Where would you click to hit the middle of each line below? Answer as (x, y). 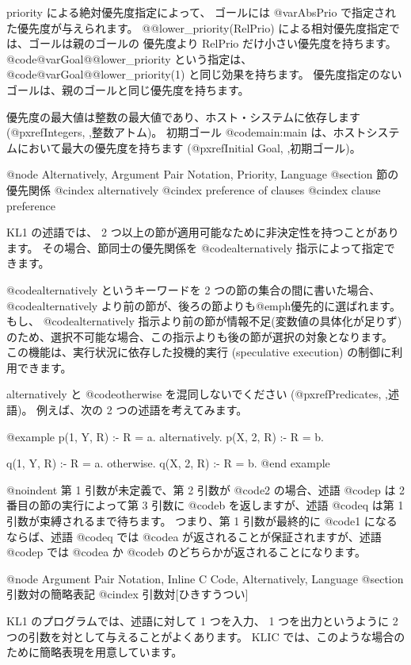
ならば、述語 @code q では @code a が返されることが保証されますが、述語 (194, 536)
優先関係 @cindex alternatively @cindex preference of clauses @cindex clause (194, 189)
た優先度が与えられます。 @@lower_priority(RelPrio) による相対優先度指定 (198, 27)
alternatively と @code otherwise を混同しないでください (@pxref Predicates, (194, 394)
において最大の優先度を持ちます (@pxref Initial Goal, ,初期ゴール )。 (189, 147)
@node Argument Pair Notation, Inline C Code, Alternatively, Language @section (205, 578)
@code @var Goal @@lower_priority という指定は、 (129, 58)
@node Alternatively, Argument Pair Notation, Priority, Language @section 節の (203, 174)
